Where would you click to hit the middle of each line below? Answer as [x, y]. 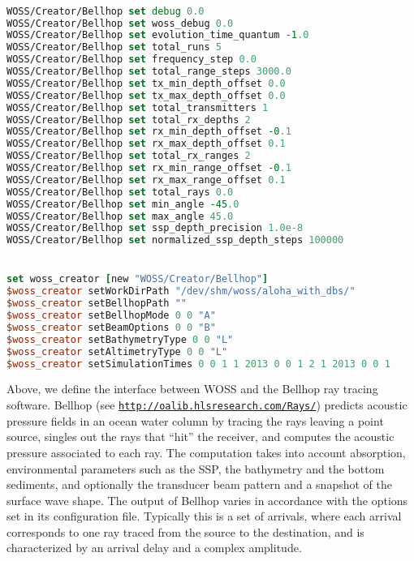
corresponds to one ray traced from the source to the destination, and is [185, 531]
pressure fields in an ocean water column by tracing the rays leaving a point [195, 420]
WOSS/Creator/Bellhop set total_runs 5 [114, 47]
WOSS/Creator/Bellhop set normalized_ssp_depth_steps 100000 [175, 240]
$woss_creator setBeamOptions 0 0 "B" [111, 327]
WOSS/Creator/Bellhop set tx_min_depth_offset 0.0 [146, 83]
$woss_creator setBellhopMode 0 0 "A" [111, 316]
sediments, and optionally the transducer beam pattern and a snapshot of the [199, 484]
